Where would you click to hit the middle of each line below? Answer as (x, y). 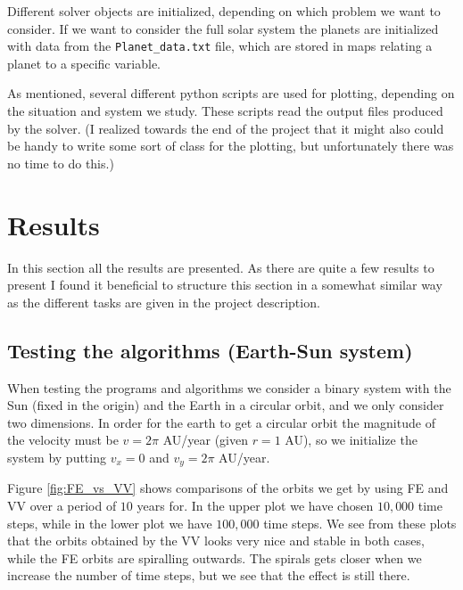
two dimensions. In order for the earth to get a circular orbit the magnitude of (221, 422)
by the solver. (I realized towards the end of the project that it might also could (226, 128)
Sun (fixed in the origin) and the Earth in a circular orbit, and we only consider (226, 405)
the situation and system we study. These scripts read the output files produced (225, 111)
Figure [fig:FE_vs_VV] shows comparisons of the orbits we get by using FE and (228, 488)
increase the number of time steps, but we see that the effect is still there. (209, 575)
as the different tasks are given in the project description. (164, 302)
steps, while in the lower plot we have (110, 523)
